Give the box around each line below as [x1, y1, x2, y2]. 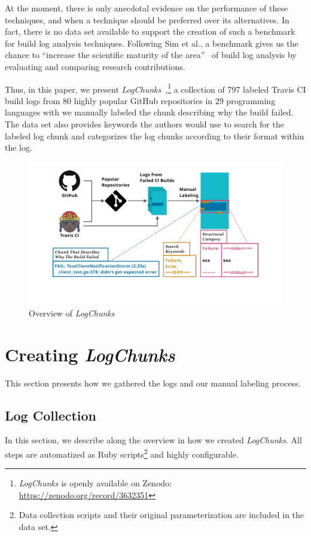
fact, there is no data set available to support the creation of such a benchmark [5, 25, 295, 38]
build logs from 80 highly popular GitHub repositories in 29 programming [5, 94, 276, 106]
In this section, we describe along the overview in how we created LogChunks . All [5, 434, 302, 446]
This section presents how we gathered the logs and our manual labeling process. [5, 376, 301, 389]
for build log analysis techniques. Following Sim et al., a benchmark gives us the [5, 36, 298, 49]
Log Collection [5, 406, 97, 424]
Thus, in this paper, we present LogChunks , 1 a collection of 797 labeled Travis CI [5, 81, 306, 95]
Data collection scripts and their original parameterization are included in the [19, 508, 304, 521]
